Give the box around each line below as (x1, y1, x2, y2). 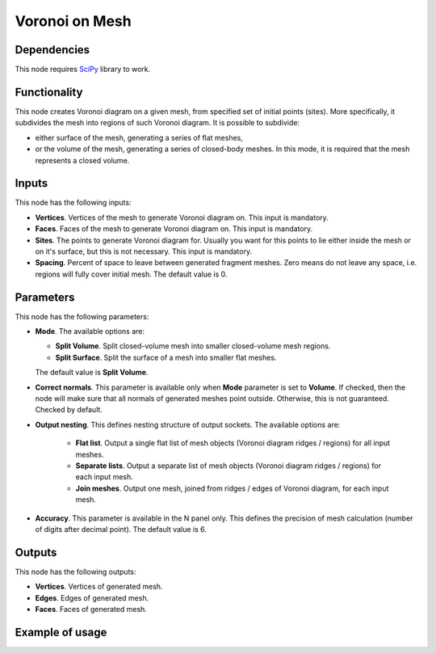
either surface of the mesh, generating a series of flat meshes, (35, 133, 244, 142)
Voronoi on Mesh (15, 12, 132, 30)
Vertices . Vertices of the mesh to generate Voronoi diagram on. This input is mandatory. (35, 213, 329, 222)
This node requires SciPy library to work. (15, 65, 151, 74)
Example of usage (15, 625, 107, 639)
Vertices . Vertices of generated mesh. (35, 582, 163, 592)
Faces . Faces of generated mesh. (35, 605, 147, 614)
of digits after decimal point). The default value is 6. (35, 524, 208, 534)
